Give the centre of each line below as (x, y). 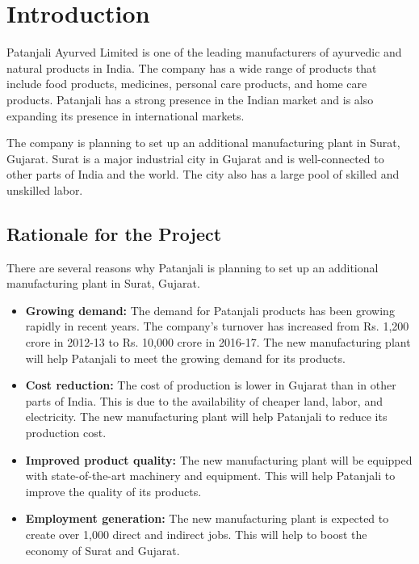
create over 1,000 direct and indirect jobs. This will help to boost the (196, 534)
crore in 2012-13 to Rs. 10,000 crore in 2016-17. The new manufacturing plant (218, 342)
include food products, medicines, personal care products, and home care (187, 84)
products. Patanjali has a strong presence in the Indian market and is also (190, 99)
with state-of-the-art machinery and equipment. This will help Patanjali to (210, 476)
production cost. (66, 433)
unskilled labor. (45, 189)
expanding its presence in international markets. (126, 115)
